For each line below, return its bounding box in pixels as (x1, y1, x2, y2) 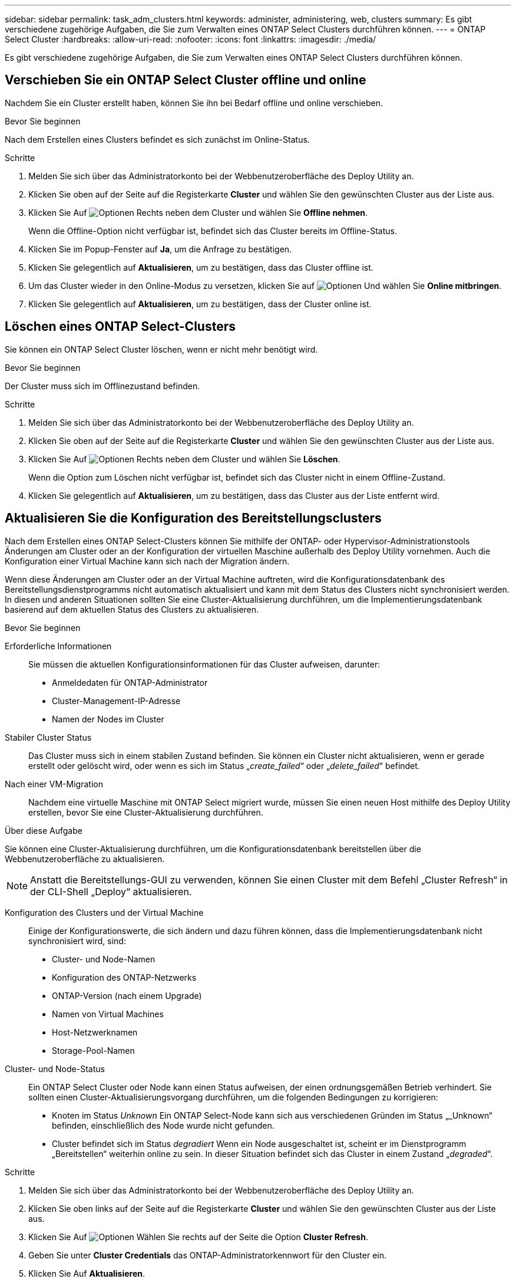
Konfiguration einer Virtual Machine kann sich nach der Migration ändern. (5, 555, 290, 566)
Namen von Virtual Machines (52, 1008, 164, 1019)
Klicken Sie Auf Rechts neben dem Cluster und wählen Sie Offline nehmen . (28, 207, 368, 218)
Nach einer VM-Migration (5, 778, 103, 789)
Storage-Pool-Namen (52, 1045, 135, 1056)
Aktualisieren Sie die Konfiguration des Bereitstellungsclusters (5, 511, 382, 526)
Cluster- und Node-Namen (52, 954, 156, 964)
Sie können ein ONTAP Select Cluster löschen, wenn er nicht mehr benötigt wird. (5, 344, 318, 354)
